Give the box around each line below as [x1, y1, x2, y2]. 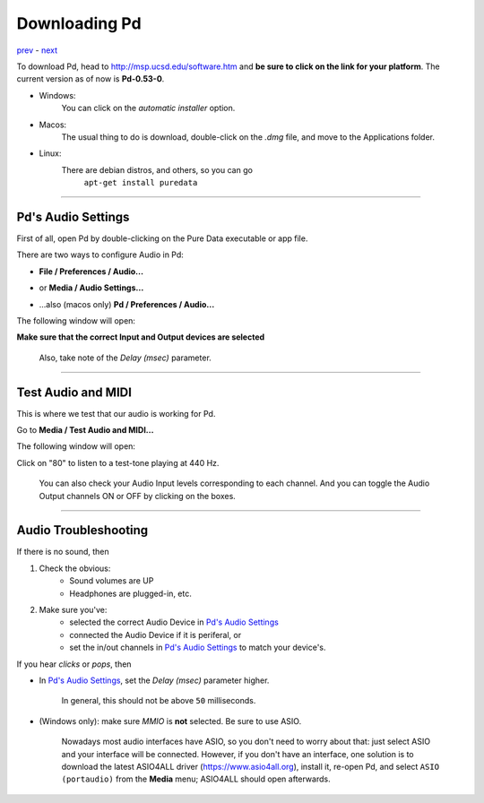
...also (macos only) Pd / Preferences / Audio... [39, 298, 215, 309]
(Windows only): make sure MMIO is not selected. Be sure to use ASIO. [39, 715, 302, 726]
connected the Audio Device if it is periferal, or [69, 629, 242, 640]
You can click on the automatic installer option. [61, 103, 236, 114]
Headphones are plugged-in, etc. [69, 588, 192, 599]
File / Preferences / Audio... [39, 265, 143, 277]
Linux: [39, 148, 62, 159]
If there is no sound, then [16, 547, 109, 557]
